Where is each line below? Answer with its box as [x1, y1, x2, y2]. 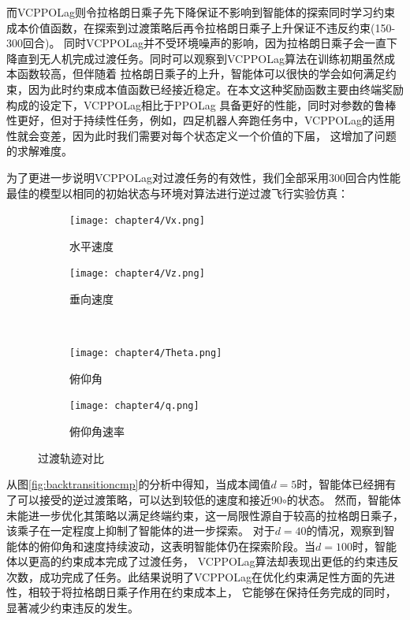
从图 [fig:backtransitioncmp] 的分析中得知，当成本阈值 [6, 476, 271, 492]
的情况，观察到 [306, 522, 384, 539]
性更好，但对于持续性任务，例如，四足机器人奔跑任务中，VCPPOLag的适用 [6, 112, 395, 128]
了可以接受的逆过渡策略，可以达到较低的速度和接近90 [6, 491, 282, 507]
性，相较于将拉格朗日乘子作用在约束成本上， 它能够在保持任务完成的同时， [6, 584, 397, 600]
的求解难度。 [6, 143, 73, 159]
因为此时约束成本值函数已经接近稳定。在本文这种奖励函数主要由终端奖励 [28, 80, 404, 97]
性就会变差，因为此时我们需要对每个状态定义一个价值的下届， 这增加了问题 [6, 127, 397, 143]
